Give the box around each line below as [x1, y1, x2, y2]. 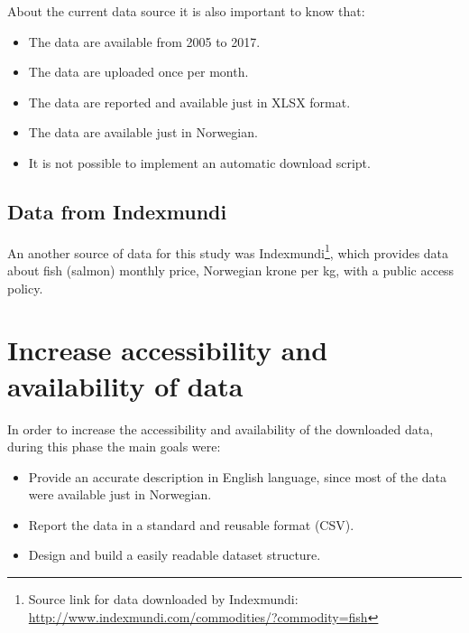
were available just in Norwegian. [28, 485, 212, 504]
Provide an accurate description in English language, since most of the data [28, 467, 447, 486]
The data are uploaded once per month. [28, 62, 249, 81]
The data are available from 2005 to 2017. [28, 32, 261, 51]
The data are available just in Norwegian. [28, 123, 258, 142]
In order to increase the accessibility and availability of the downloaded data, [7, 419, 434, 438]
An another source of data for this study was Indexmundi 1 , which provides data [7, 240, 449, 262]
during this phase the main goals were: [7, 437, 221, 456]
